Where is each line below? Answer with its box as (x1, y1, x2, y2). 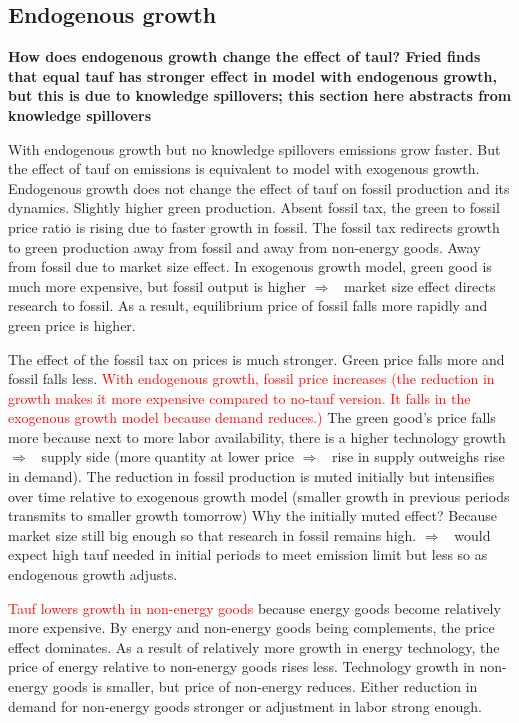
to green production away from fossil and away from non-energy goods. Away (8, 236, 481, 257)
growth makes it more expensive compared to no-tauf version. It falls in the (8, 387, 471, 408)
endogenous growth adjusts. (8, 564, 178, 585)
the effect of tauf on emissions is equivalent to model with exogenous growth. (8, 158, 480, 179)
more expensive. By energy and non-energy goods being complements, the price (8, 617, 495, 638)
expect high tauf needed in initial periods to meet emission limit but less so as (8, 544, 488, 565)
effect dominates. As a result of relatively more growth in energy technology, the (8, 636, 500, 657)
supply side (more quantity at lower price (41, 446, 295, 467)
